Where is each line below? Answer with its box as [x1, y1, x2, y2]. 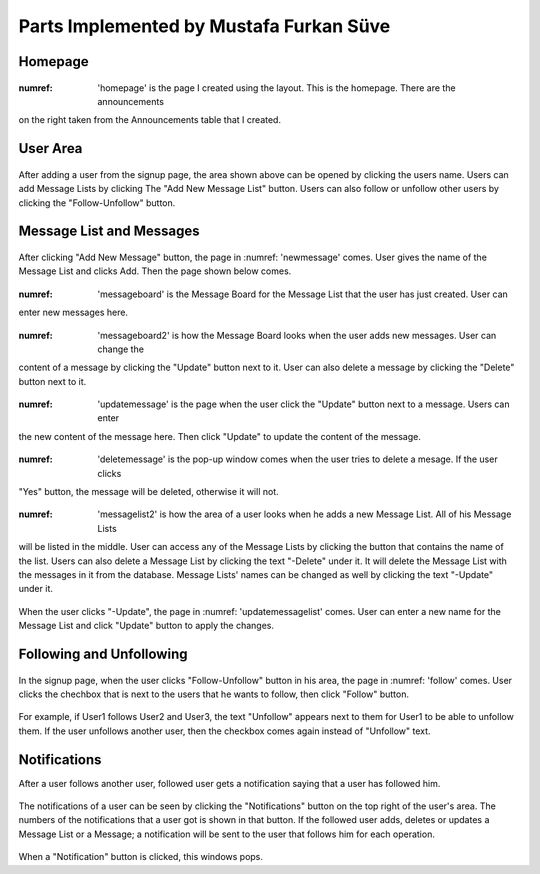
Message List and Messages [18, 223, 200, 240]
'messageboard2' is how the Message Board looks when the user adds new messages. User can [97, 329, 497, 341]
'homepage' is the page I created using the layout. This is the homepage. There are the [97, 81, 456, 94]
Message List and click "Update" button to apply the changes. [18, 620, 275, 632]
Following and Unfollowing [18, 645, 188, 662]
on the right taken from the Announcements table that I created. [18, 114, 282, 126]
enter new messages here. [18, 306, 129, 319]
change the [97, 343, 145, 355]
